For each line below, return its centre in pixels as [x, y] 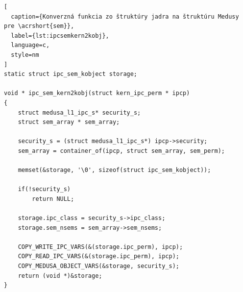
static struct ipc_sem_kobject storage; [71, 74]
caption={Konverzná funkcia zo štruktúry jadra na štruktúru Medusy [125, 16]
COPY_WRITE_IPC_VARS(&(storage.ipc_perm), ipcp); [100, 247]
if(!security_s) [44, 189]
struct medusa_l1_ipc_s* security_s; [79, 112]
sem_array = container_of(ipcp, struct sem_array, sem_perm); [121, 151]
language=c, [30, 45]
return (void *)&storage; [60, 276]
